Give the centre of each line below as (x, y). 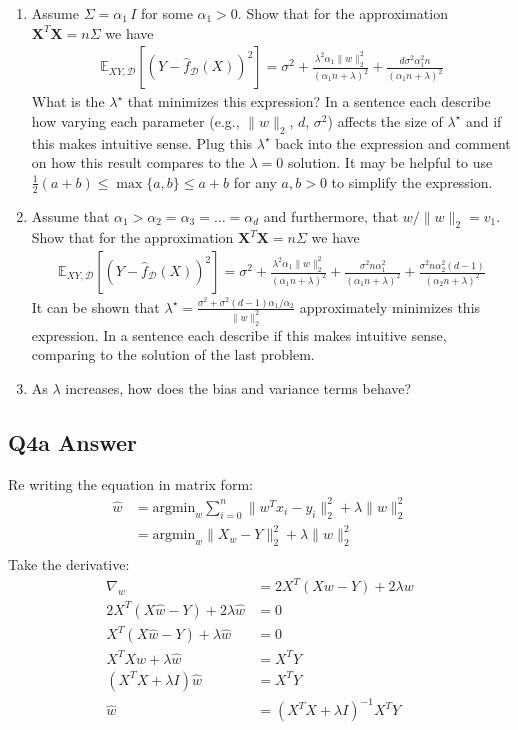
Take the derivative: (69, 564)
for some (167, 13)
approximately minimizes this (390, 306)
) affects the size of (385, 120)
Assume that (70, 215)
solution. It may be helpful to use (390, 162)
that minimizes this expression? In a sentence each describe (309, 101)
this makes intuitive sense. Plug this (142, 142)
